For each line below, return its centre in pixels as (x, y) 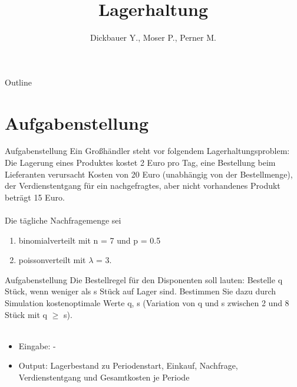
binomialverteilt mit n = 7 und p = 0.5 (90, 240)
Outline (18, 82)
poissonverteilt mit (52, 260)
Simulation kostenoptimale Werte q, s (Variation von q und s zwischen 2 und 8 (147, 302)
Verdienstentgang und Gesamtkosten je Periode (104, 377)
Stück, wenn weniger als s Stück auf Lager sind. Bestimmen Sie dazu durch (141, 291)
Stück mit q (26, 314)
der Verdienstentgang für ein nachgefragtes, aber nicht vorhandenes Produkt (143, 186)
